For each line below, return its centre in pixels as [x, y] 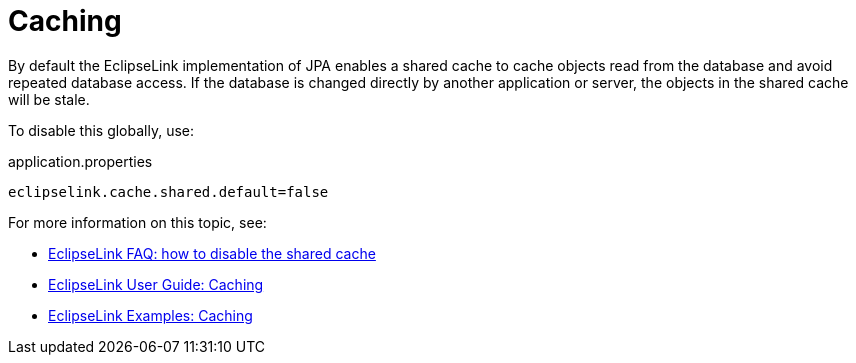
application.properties [80, 161]
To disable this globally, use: [101, 130]
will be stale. [49, 99]
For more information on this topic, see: [137, 222]
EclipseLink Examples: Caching [150, 315]
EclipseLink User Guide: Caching [156, 284]
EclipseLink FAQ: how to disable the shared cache [212, 253]
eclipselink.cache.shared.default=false [168, 191]
